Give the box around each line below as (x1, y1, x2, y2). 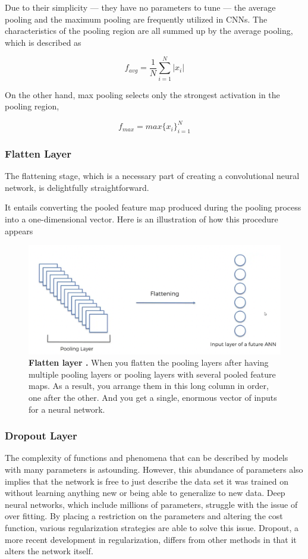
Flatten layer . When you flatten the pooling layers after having (29, 356, 269, 369)
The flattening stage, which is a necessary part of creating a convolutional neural (5, 169, 300, 182)
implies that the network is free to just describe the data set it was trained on (5, 475, 288, 487)
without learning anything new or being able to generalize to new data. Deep (5, 486, 285, 499)
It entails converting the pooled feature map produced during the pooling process (5, 201, 301, 213)
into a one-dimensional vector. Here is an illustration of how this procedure (5, 212, 278, 225)
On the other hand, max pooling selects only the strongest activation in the (5, 88, 280, 101)
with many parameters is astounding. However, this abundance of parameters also (5, 463, 303, 475)
